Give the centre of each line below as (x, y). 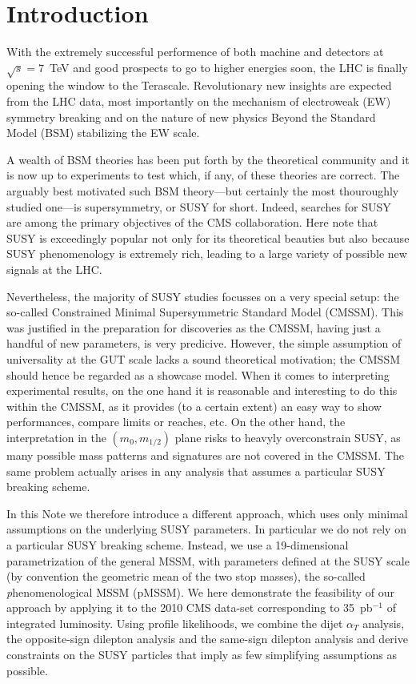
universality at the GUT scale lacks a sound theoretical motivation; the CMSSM (204, 358)
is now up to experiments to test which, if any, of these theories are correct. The (203, 175)
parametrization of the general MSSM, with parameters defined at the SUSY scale (208, 560)
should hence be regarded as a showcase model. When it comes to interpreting (198, 374)
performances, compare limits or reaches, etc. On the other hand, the (176, 422)
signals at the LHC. (54, 270)
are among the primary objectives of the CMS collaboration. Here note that (192, 222)
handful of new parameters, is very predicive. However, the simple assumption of (204, 343)
